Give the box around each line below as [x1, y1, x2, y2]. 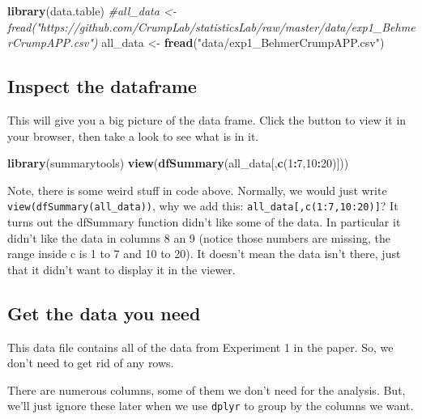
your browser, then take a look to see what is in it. [7, 127, 259, 144]
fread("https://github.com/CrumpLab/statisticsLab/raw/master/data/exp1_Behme [7, 18, 416, 35]
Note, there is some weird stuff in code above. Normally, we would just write [7, 181, 387, 198]
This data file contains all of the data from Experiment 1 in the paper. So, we [7, 338, 394, 355]
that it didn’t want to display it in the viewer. [7, 260, 236, 277]
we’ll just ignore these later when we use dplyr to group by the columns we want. [7, 397, 414, 414]
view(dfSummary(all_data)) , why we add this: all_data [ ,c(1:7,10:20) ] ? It [7, 197, 399, 214]
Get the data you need [7, 300, 201, 325]
